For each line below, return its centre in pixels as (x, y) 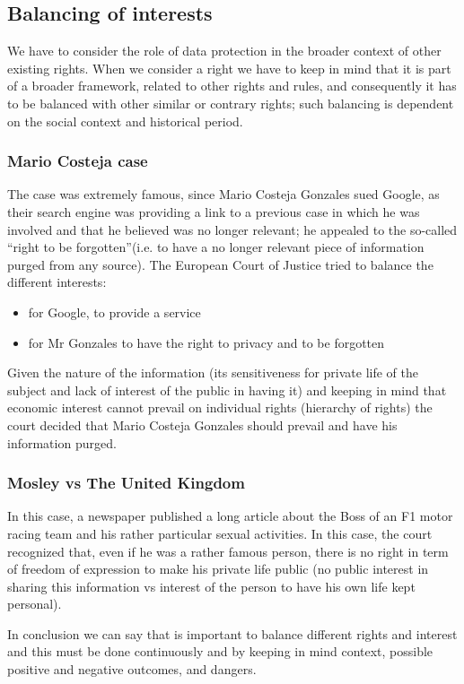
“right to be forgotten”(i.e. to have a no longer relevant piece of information (216, 247)
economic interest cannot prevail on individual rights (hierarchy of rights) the (220, 407)
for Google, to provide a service (114, 312)
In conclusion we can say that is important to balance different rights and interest (232, 633)
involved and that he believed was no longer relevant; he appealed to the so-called (232, 229)
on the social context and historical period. (125, 121)
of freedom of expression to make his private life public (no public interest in (218, 569)
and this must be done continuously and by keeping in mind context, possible (220, 651)
